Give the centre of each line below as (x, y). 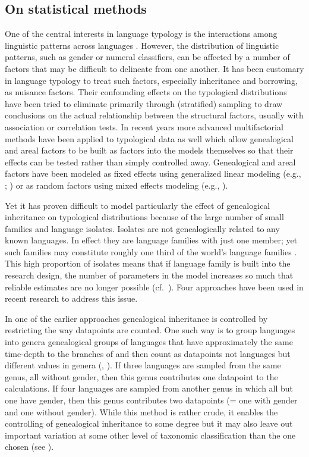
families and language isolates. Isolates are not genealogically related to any (142, 228)
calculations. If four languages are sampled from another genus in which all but (149, 388)
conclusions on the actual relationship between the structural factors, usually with (154, 115)
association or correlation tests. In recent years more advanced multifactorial (144, 126)
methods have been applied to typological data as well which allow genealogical (149, 138)
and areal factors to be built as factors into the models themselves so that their (149, 150)
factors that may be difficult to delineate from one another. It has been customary (154, 68)
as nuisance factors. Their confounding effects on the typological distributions (146, 92)
